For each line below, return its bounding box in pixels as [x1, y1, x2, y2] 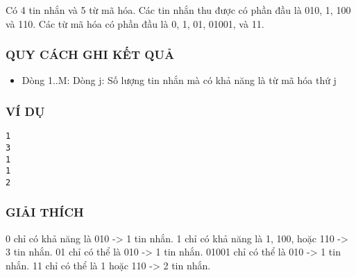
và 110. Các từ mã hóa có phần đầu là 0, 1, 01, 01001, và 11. [6, 16, 264, 31]
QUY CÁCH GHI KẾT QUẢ [6, 46, 175, 63]
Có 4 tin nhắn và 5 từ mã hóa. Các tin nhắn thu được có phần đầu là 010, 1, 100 [6, 3, 351, 17]
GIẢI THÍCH [6, 203, 84, 221]
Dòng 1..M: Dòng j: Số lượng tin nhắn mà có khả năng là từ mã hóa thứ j [22, 73, 337, 87]
